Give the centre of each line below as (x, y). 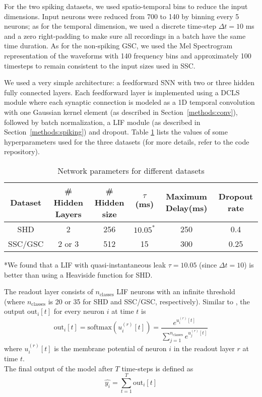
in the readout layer (204, 348)
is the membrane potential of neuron (110, 348)
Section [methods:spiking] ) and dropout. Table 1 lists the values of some (116, 132)
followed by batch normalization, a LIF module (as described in (102, 122)
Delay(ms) (186, 208)
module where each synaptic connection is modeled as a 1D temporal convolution (129, 102)
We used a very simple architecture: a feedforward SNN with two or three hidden (129, 82)
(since (208, 264)
